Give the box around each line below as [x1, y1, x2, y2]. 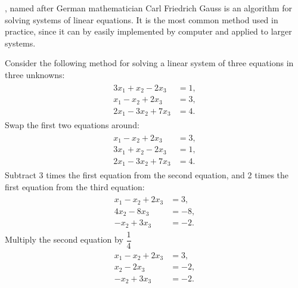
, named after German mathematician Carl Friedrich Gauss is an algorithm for [5, 2, 292, 14]
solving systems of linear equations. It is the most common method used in [5, 13, 278, 26]
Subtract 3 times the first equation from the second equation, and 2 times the [5, 169, 289, 181]
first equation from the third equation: [5, 180, 145, 193]
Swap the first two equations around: [5, 119, 139, 131]
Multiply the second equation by [5, 233, 123, 246]
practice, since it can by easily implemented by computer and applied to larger [5, 25, 292, 38]
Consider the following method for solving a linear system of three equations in [5, 57, 294, 69]
